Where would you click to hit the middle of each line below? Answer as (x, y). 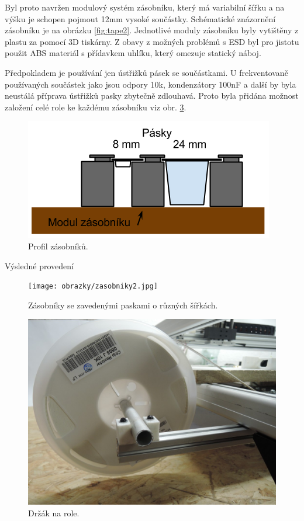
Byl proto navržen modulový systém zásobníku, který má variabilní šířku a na (145, 7)
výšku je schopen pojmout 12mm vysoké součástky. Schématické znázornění (140, 18)
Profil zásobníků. (58, 246)
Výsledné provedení (39, 265)
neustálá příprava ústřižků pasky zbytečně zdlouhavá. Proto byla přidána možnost (152, 95)
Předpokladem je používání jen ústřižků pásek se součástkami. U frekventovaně (146, 72)
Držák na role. (54, 513)
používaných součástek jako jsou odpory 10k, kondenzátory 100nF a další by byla (151, 84)
